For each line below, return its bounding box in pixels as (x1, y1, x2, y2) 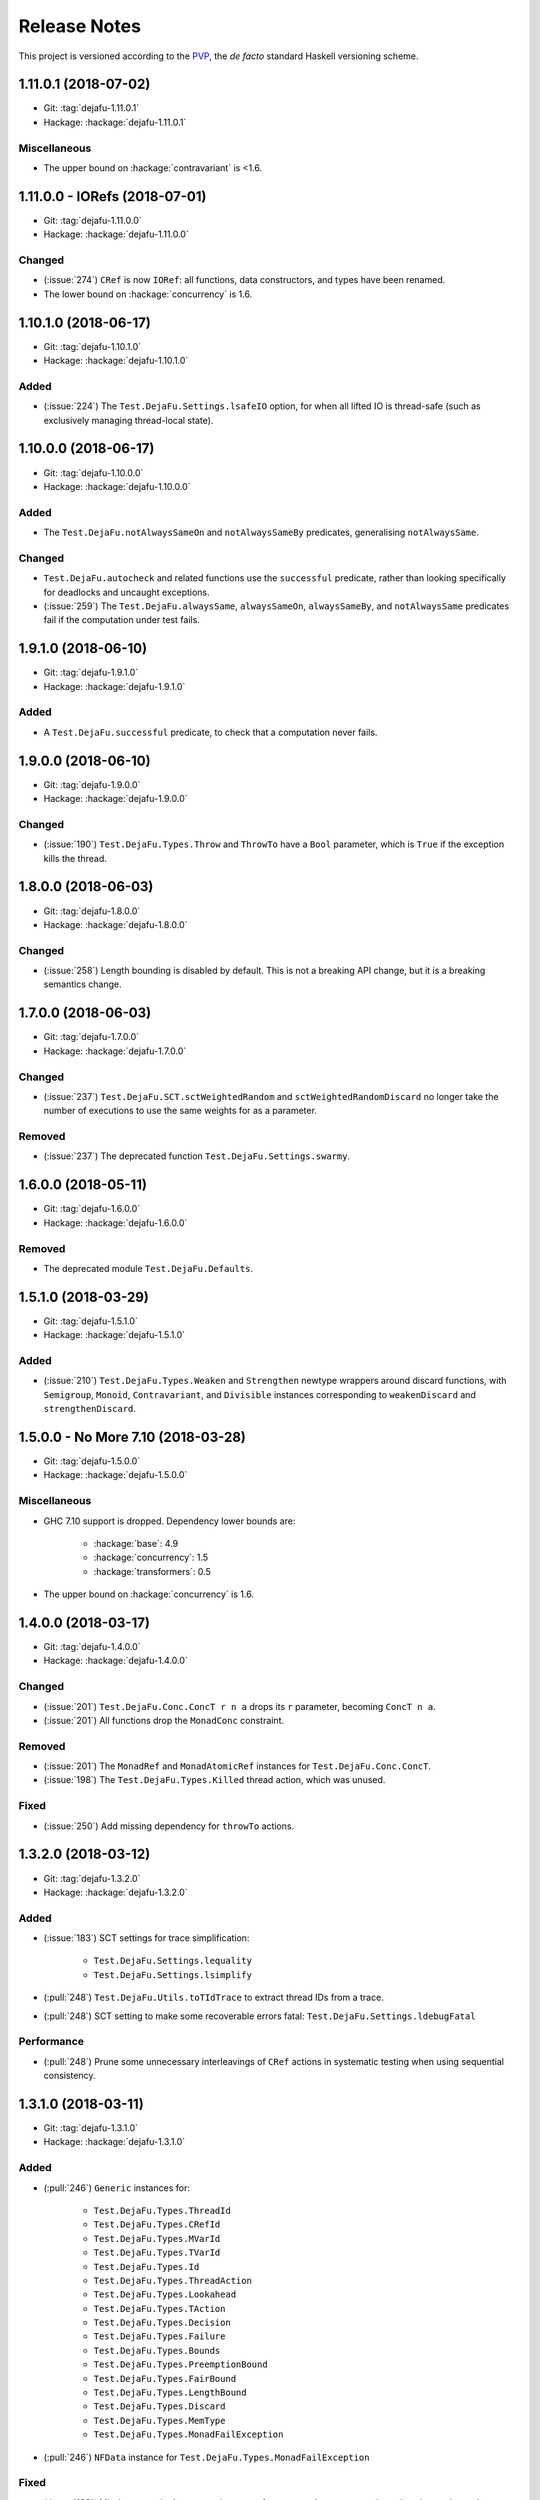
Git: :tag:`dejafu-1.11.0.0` (43, 214, 142, 226)
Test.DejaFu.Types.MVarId (93, 2233, 221, 2244)
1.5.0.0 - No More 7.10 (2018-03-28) (18, 1428, 247, 1445)
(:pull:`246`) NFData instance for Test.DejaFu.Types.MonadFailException (43, 2451, 370, 2463)
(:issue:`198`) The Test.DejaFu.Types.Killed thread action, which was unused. (43, 1774, 386, 1786)
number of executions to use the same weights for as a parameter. (43, 1105, 317, 1117)
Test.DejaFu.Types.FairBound (93, 2373, 237, 2384)
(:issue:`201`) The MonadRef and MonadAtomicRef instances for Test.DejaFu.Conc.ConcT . (43, 1760, 432, 1772)
